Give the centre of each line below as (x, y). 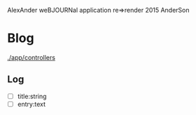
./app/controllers (31, 57)
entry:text (31, 104)
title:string (32, 96)
